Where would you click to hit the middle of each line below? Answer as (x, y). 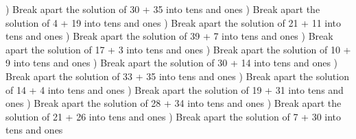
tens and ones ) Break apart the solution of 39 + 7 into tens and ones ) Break (169, 36)
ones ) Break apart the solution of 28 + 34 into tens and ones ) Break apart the (174, 103)
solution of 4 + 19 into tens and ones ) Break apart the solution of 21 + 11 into (174, 22)
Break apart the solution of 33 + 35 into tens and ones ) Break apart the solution (177, 76)
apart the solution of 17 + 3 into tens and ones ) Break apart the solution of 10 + (178, 49)
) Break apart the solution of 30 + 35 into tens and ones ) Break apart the (163, 9)
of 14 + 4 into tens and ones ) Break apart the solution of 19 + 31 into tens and (175, 89)
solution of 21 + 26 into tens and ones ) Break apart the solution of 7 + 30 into (174, 116)
